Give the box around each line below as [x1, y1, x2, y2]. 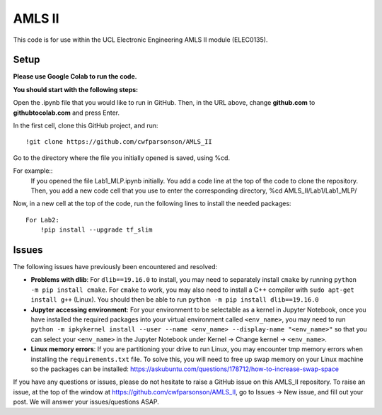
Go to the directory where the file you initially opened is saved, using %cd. [13, 153, 230, 162]
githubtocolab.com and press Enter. [13, 108, 120, 117]
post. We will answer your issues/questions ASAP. [13, 397, 159, 407]
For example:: [13, 166, 53, 175]
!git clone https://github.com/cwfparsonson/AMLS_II [25, 138, 212, 146]
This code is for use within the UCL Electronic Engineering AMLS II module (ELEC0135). [13, 35, 268, 44]
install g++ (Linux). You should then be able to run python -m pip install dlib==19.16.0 [30, 295, 320, 304]
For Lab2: [25, 216, 59, 224]
